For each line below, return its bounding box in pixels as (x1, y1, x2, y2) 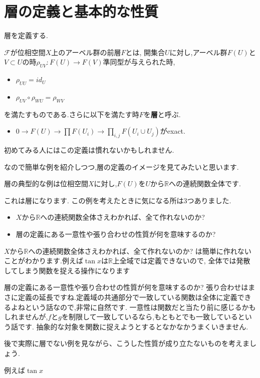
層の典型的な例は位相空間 (4, 178, 88, 189)
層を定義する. (4, 30, 48, 41)
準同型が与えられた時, (103, 57, 175, 67)
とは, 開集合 (125, 47, 165, 57)
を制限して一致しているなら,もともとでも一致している (62, 311, 238, 322)
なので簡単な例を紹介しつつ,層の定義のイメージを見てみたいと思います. (4, 161, 239, 172)
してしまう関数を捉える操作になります (4, 265, 130, 275)
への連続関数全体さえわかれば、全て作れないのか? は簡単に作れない (28, 245, 251, 256)
